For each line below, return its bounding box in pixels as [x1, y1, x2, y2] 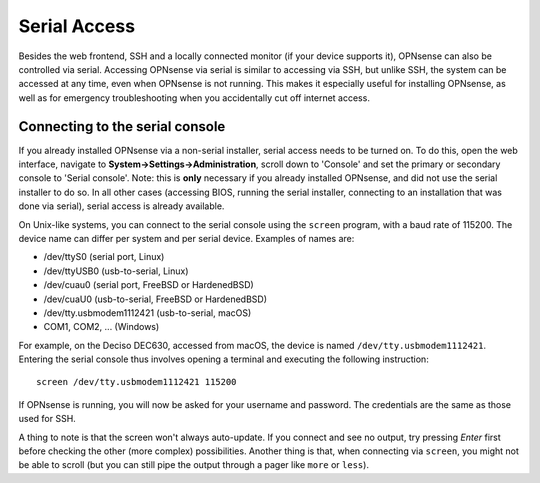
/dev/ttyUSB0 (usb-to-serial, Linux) [43, 265, 189, 277]
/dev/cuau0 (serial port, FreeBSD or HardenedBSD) [43, 279, 254, 291]
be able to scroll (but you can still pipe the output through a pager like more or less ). [18, 459, 370, 471]
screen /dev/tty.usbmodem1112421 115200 [36, 376, 237, 388]
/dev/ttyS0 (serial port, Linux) [43, 251, 165, 263]
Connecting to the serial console [18, 118, 226, 135]
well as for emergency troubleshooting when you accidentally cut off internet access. [18, 91, 370, 104]
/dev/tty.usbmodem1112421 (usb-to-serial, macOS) [43, 306, 252, 319]
